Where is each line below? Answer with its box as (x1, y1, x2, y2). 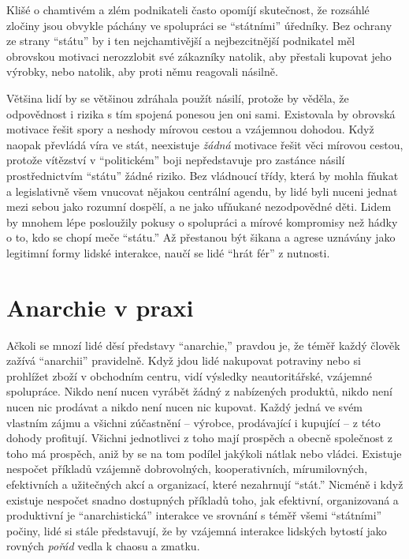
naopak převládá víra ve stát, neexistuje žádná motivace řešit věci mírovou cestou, (6, 136, 403, 152)
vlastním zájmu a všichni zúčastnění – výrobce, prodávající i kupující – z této (6, 414, 381, 430)
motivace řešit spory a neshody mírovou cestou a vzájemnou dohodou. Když (6, 121, 374, 137)
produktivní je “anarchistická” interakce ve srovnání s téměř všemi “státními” (6, 507, 382, 523)
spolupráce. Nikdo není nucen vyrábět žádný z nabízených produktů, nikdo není (6, 383, 392, 400)
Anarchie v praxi (6, 291, 194, 323)
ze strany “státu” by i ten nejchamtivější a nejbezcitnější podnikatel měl (6, 32, 355, 49)
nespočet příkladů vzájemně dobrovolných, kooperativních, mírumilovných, (6, 460, 368, 477)
